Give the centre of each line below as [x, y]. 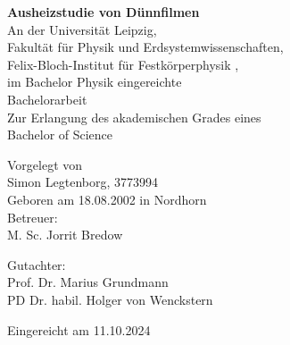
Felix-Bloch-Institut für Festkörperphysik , [123, 64]
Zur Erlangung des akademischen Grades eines [134, 117]
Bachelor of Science [60, 135]
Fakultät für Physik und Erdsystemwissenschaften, [145, 47]
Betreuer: [33, 217]
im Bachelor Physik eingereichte [95, 82]
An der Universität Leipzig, [82, 29]
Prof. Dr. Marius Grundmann [88, 282]
